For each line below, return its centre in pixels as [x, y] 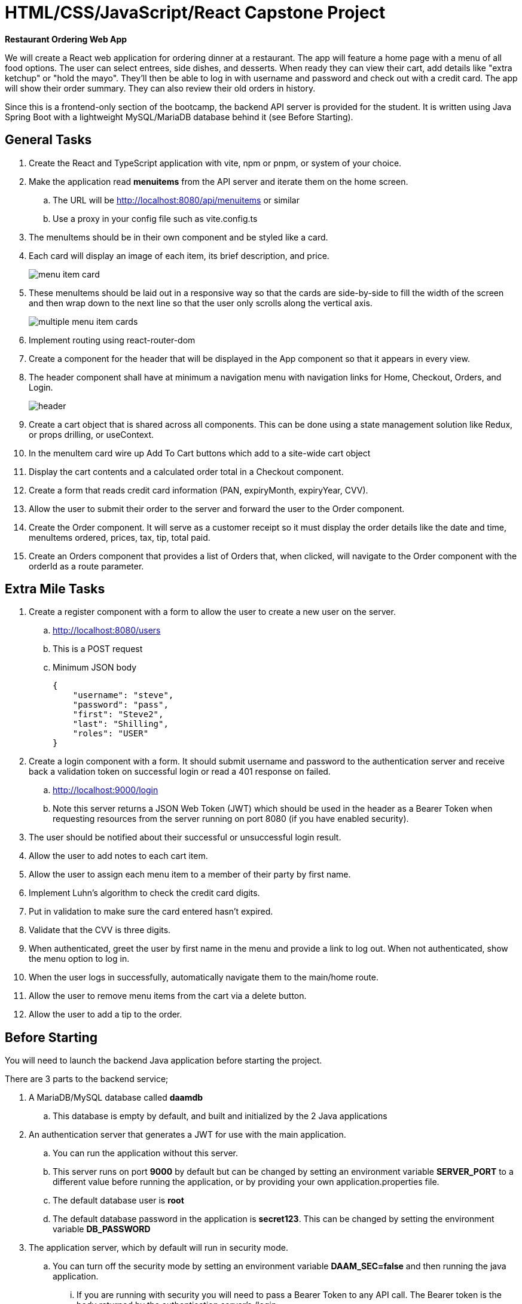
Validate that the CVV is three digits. [100, 930]
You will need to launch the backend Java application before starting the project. [164, 1061]
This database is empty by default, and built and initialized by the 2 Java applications [220, 1116]
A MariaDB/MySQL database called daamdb [116, 1098]
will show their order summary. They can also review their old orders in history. [160, 88]
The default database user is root [118, 1201]
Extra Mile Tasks [55, 589]
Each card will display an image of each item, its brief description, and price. [179, 255]
